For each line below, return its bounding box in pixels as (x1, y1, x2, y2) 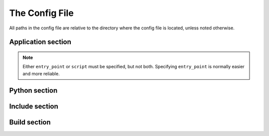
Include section (9, 102, 58, 111)
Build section (9, 118, 51, 127)
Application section (9, 38, 72, 46)
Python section (9, 86, 58, 95)
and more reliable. (22, 70, 60, 77)
